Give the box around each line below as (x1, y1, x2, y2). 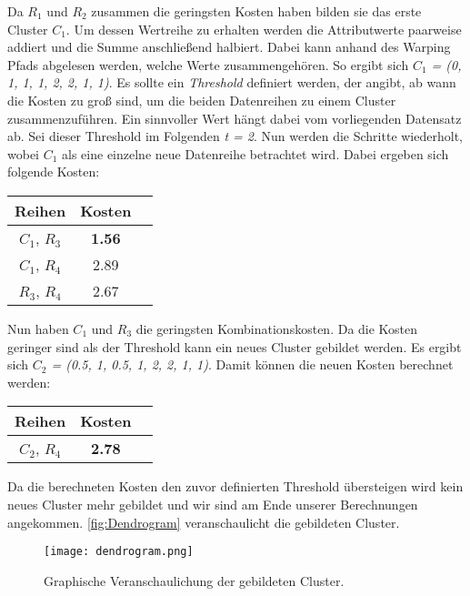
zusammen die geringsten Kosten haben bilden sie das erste (91, 2, 422, 20)
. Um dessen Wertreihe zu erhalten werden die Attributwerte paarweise (65, 19, 462, 38)
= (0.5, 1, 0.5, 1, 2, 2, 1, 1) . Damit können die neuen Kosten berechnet (51, 355, 454, 374)
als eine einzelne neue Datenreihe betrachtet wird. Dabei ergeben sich (62, 144, 449, 163)
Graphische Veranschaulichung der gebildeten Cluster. (44, 571, 345, 590)
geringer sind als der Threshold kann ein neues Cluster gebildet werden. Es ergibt (7, 337, 462, 356)
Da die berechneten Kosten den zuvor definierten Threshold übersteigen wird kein (7, 477, 464, 496)
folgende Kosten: (7, 162, 100, 181)
